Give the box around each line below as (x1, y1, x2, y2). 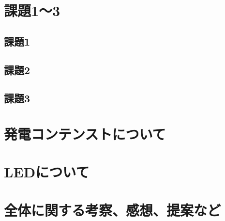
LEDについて (4, 162, 90, 182)
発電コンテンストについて (4, 124, 166, 143)
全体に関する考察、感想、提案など (4, 200, 221, 220)
